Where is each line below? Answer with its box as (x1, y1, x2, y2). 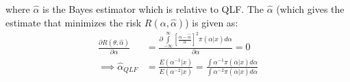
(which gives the (276, 2, 345, 16)
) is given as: (185, 15, 238, 29)
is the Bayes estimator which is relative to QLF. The (42, 2, 264, 16)
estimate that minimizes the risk (5, 15, 142, 29)
